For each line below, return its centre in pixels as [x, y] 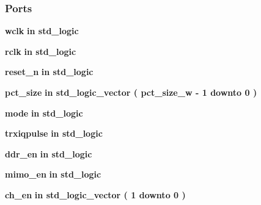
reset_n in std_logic [49, 72]
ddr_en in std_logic [49, 153]
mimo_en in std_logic [53, 174]
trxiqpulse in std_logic [54, 133]
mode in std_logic [44, 113]
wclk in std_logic [42, 31]
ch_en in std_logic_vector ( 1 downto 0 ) [95, 194]
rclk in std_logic [41, 51]
